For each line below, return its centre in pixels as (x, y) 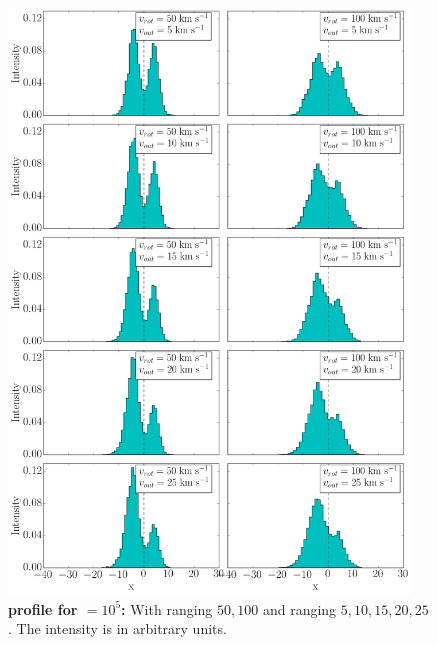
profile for (43, 608)
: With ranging (167, 608)
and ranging (299, 608)
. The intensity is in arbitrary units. (117, 628)
